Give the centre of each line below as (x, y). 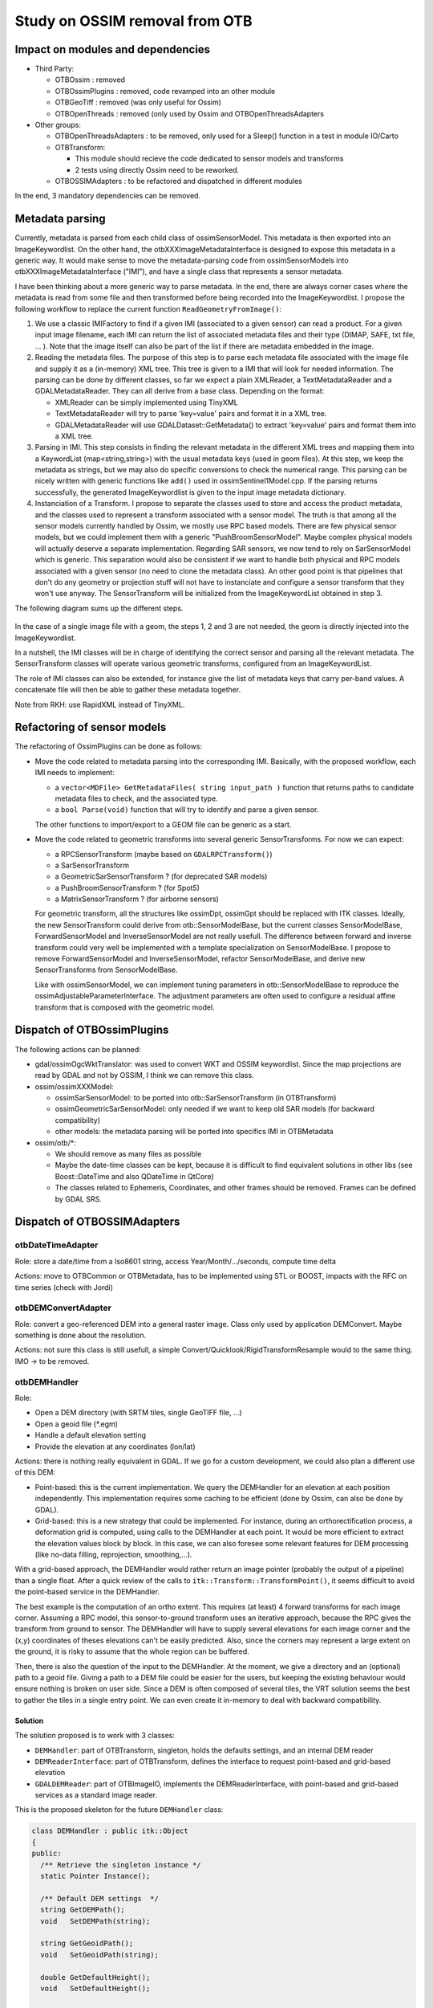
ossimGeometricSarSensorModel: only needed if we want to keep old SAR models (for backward (214, 1109)
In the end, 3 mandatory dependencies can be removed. (107, 196)
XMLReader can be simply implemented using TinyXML (146, 402)
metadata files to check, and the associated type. (136, 798)
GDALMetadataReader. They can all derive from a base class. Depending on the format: (180, 391)
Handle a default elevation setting (90, 1435)
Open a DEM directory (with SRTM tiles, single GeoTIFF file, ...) (138, 1413)
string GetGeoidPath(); (87, 1943)
